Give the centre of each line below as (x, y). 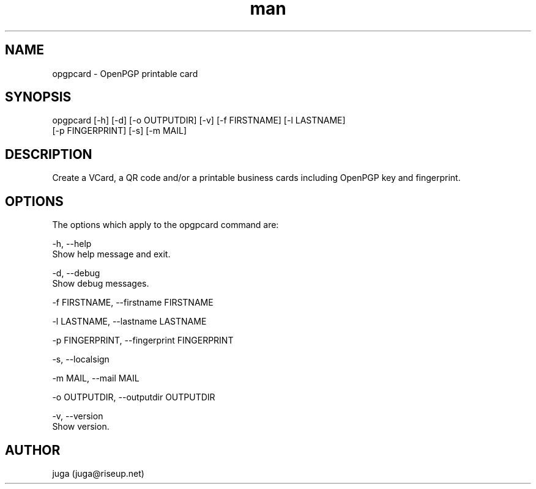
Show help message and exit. (111, 254)
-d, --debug (76, 273)
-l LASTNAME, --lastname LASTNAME (129, 322)
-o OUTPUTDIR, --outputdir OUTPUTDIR (134, 397)
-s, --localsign (81, 359)
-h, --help (72, 244)
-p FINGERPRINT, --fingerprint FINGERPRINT (143, 340)
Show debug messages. (101, 284)
